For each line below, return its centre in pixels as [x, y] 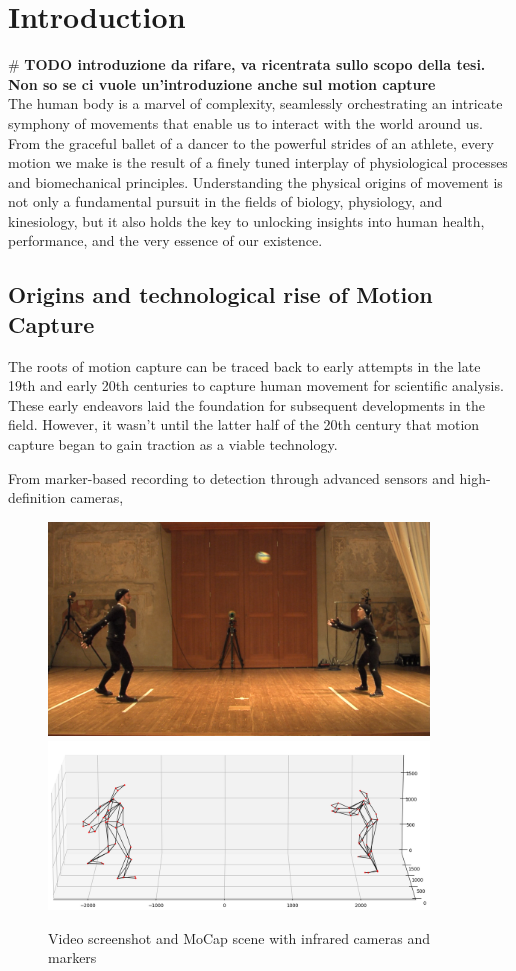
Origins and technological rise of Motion [220, 294]
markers [72, 957]
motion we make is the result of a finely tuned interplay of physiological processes [258, 162]
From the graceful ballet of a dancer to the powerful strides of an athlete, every [251, 142]
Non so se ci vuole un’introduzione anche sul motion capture [222, 83]
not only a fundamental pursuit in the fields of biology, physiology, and [225, 201]
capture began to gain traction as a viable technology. [173, 444]
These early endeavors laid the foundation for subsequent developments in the [246, 404]
